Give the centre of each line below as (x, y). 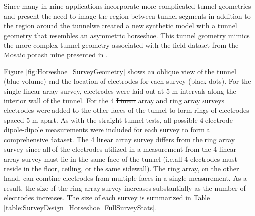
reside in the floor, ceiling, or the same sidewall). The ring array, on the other (122, 168)
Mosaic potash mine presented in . (56, 54)
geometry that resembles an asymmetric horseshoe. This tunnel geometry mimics (127, 35)
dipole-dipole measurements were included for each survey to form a (107, 130)
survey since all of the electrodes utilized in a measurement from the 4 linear (120, 149)
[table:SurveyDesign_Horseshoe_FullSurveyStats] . (80, 207)
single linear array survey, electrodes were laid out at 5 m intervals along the (120, 90)
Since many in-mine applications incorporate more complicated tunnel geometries (127, 6)
